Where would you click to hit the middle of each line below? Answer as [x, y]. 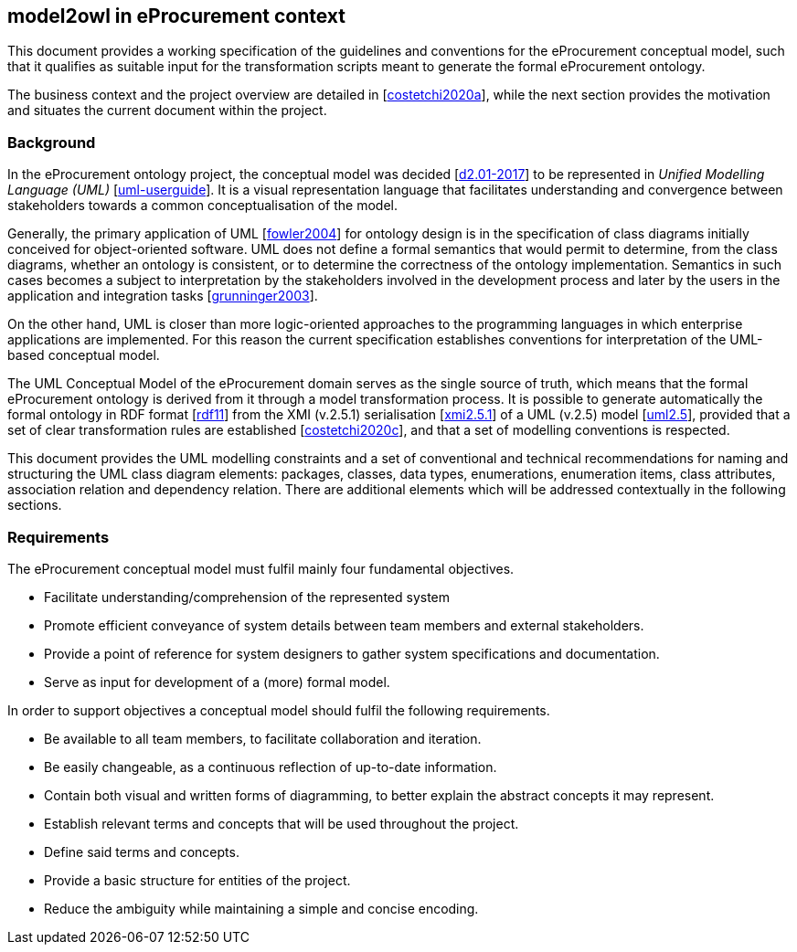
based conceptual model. [84, 355]
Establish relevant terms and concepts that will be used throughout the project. [282, 823]
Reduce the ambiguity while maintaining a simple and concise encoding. [261, 908]
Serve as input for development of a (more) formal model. [217, 682]
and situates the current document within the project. [167, 111]
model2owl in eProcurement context [177, 16]
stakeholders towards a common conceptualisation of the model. [202, 206]
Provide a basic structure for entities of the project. [197, 880]
